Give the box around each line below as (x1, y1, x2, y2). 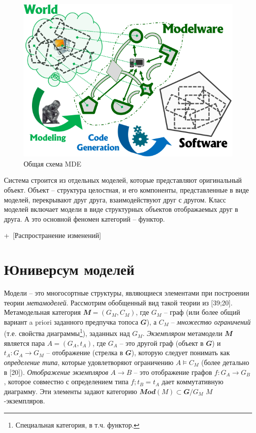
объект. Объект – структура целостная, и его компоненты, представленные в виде (4, 185, 249, 195)
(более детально (201, 357, 250, 367)
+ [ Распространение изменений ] (4, 230, 101, 240)
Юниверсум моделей (4, 259, 135, 279)
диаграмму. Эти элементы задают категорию (4, 386, 137, 396)
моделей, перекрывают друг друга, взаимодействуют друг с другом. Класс (4, 194, 226, 204)
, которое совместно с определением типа (4, 376, 128, 387)
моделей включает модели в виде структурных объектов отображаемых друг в (4, 204, 238, 214)
